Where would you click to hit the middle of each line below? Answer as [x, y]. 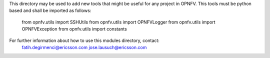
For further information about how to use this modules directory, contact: [84, 40]
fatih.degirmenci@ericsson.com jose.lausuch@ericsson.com [84, 47]
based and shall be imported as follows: [50, 10]
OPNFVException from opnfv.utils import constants [74, 29]
